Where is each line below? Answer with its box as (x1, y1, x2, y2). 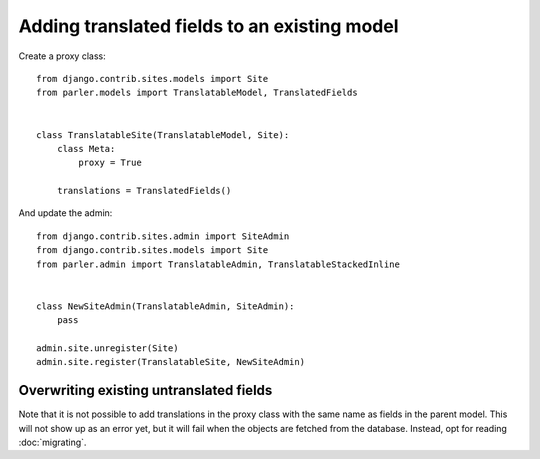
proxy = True (78, 157, 142, 169)
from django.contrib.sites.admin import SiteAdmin (36, 230, 290, 242)
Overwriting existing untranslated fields (18, 382, 273, 399)
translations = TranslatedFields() (56, 185, 232, 197)
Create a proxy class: (18, 50, 106, 62)
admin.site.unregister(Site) (36, 342, 179, 354)
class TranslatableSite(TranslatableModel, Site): (36, 129, 290, 140)
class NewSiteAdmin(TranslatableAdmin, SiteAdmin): (36, 300, 295, 312)
